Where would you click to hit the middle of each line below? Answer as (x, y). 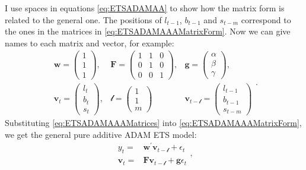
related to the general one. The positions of (83, 19)
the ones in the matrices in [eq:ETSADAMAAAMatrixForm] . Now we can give (148, 31)
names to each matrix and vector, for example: (90, 42)
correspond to (266, 19)
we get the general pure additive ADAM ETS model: (101, 134)
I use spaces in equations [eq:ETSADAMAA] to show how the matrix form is (145, 8)
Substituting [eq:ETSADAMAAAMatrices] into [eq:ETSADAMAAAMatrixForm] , (153, 123)
